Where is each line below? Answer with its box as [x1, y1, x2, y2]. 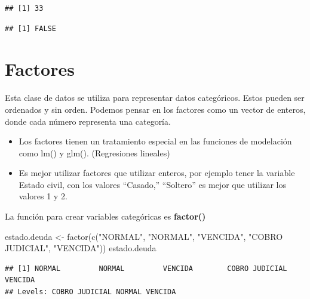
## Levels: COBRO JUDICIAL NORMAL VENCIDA [5, 288, 176, 297]
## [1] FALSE [5, 24, 56, 33]
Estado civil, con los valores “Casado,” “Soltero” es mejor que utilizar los [19, 178, 287, 190]
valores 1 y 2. [19, 190, 67, 202]
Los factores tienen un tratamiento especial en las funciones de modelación [19, 135, 292, 147]
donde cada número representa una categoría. [5, 115, 171, 127]
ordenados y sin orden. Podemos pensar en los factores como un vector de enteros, [5, 103, 306, 115]
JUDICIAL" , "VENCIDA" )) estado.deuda [5, 242, 156, 254]
